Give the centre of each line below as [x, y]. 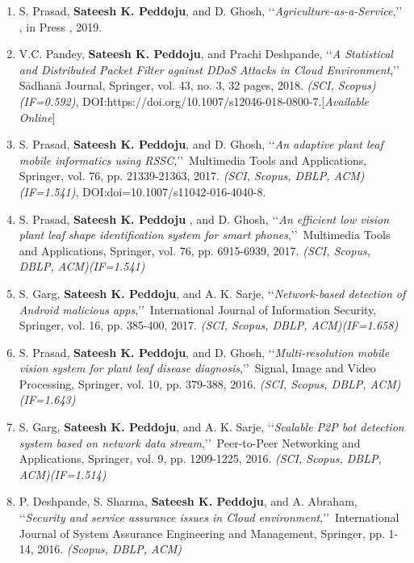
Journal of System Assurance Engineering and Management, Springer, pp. [202, 533]
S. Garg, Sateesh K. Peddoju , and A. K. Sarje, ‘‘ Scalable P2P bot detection [211, 427]
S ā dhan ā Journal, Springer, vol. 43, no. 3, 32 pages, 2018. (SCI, [176, 85]
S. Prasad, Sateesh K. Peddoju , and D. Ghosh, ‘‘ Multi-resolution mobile [204, 352]
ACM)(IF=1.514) [63, 474]
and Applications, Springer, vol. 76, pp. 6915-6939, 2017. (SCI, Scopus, [194, 250]
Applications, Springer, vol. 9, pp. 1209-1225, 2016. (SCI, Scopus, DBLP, [200, 458]
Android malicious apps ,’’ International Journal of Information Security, [198, 309]
